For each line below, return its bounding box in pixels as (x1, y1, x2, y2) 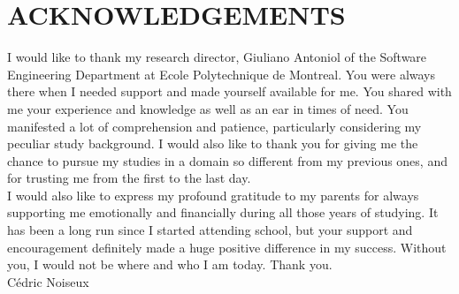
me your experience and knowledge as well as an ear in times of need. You (7, 99, 409, 117)
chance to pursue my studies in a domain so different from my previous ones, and (7, 151, 448, 170)
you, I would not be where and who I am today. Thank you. (7, 255, 333, 274)
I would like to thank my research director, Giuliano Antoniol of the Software (7, 48, 427, 66)
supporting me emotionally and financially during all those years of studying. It (7, 203, 439, 222)
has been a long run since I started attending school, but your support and (7, 221, 413, 239)
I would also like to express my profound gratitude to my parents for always (7, 185, 419, 204)
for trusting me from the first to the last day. (7, 169, 251, 187)
